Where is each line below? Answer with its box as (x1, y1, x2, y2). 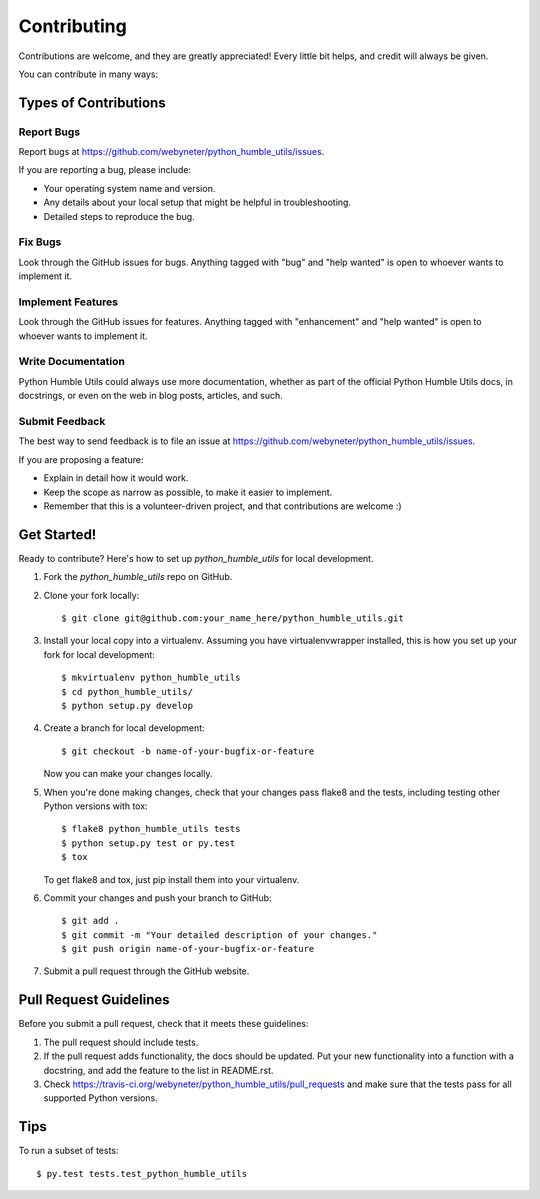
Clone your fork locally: (43, 589, 140, 601)
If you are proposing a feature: (18, 453, 144, 465)
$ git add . (61, 915, 120, 927)
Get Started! (18, 526, 97, 543)
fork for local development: (43, 648, 155, 660)
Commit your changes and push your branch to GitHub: (43, 891, 272, 904)
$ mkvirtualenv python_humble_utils (61, 672, 241, 684)
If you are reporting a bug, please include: (18, 164, 192, 176)
